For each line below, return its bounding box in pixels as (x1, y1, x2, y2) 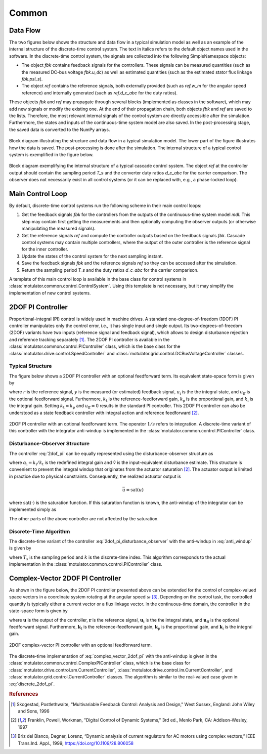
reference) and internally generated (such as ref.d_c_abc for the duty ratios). (21, 89, 178, 96)
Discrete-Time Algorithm (9, 528, 70, 535)
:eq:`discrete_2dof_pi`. (9, 681, 55, 687)
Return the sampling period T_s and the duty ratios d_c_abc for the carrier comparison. (21, 267, 199, 273)
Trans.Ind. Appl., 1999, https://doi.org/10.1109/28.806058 (18, 740, 133, 746)
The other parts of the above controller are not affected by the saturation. (9, 515, 159, 521)
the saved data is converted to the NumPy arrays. (9, 126, 110, 132)
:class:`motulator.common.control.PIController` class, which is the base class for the (9, 343, 180, 349)
